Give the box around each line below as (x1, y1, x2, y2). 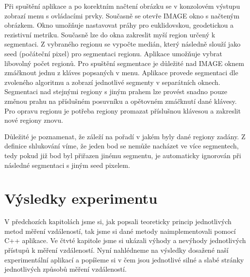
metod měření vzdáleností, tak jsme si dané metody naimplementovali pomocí (4, 226, 236, 236)
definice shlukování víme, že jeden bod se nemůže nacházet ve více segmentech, (4, 141, 239, 151)
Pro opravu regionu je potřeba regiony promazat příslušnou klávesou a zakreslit (4, 105, 241, 115)
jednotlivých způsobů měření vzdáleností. (4, 264, 127, 274)
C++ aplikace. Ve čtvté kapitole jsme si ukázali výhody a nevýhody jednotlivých (4, 235, 246, 245)
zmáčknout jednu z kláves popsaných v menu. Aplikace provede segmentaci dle (4, 67, 238, 78)
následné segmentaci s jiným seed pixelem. (4, 160, 130, 170)
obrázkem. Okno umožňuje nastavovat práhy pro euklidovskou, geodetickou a (4, 20, 234, 30)
